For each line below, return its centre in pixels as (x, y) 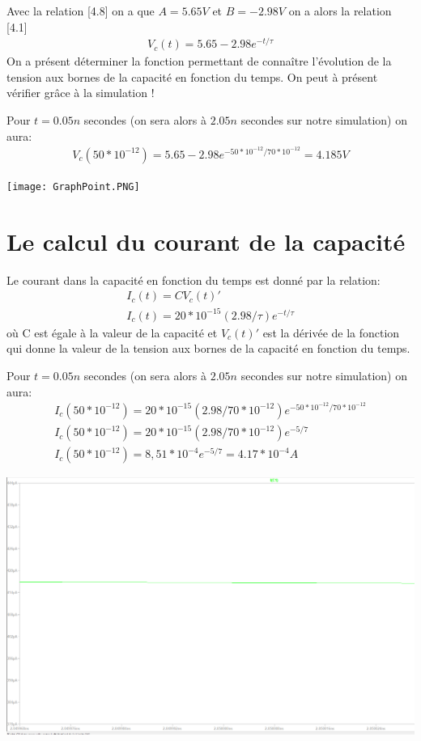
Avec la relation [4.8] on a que (81, 11)
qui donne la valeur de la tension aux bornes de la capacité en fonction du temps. (208, 348)
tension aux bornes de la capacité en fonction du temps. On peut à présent (192, 76)
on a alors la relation (340, 11)
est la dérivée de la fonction (331, 332)
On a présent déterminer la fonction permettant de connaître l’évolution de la (199, 61)
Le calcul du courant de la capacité (206, 241)
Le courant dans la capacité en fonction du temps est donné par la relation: (193, 279)
